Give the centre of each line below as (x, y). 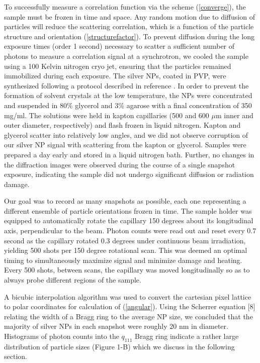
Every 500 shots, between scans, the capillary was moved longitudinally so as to (127, 270)
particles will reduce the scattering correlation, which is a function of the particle (129, 26)
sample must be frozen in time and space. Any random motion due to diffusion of (129, 16)
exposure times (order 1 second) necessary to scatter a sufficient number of (119, 46)
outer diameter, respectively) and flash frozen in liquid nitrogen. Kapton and (122, 125)
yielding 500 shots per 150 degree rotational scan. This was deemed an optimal (126, 250)
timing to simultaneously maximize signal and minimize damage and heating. (123, 260)
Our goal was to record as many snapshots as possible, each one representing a (125, 201)
